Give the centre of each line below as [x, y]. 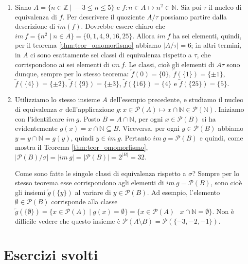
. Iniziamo [229, 109]
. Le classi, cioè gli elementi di [169, 64]
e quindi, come [221, 137]
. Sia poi [189, 7]
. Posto [90, 118]
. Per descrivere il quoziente [104, 16]
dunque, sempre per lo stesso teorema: [72, 74]
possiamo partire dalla [194, 16]
